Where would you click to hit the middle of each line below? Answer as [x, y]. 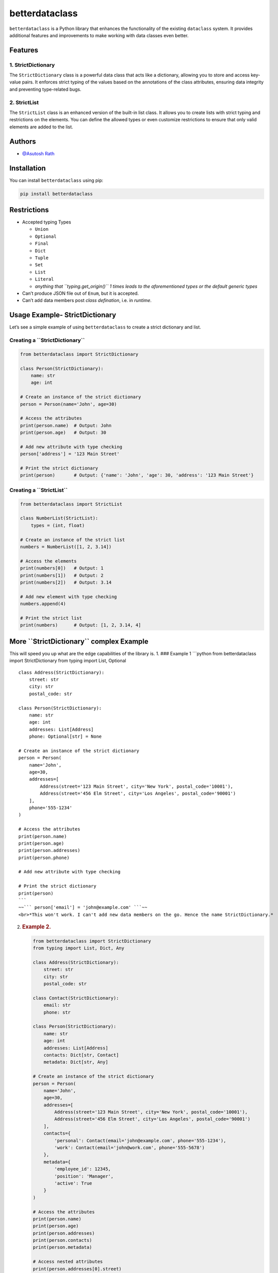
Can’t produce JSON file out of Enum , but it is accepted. [80, 293]
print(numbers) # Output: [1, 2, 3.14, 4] [80, 625]
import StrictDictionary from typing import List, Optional [68, 661]
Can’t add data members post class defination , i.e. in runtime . [87, 300]
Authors [23, 141]
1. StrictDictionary [32, 65]
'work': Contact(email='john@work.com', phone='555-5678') [130, 1148]
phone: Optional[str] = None [65, 737]
